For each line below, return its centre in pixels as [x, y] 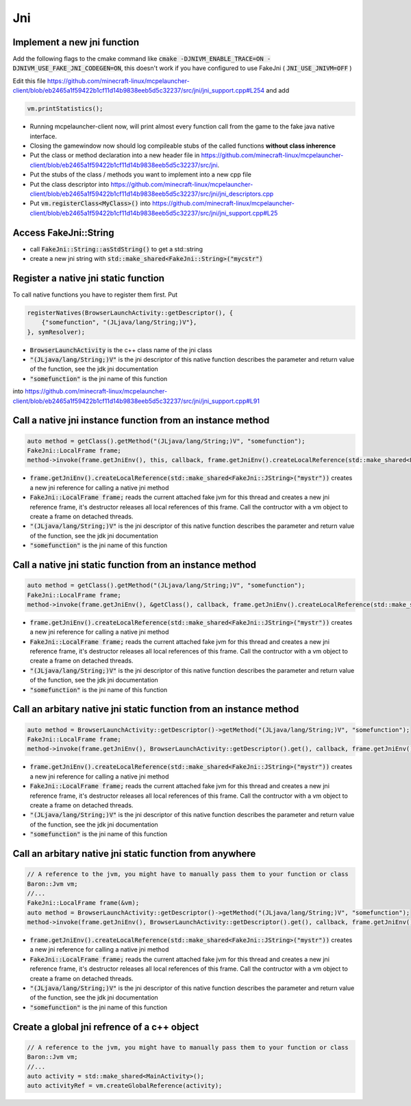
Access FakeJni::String [63, 232]
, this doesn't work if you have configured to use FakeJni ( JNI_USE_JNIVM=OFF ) [236, 68]
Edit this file [29, 81]
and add [278, 91]
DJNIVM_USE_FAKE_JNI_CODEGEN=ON [67, 68]
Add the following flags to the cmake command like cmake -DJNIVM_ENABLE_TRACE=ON [138, 59]
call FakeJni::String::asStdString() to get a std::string [116, 249]
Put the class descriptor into [70, 184]
